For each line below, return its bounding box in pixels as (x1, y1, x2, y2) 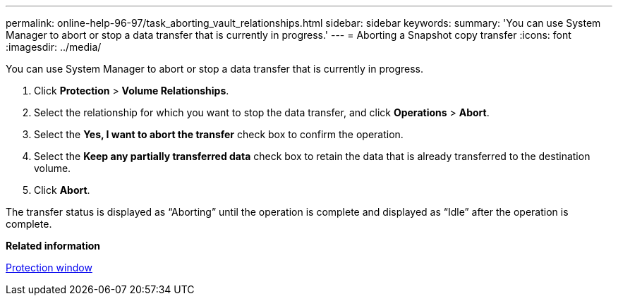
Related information (6, 240, 101, 252)
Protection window (6, 262, 92, 274)
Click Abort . (34, 184, 90, 196)
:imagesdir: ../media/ (6, 41, 102, 53)
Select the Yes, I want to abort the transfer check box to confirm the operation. (34, 128, 404, 140)
